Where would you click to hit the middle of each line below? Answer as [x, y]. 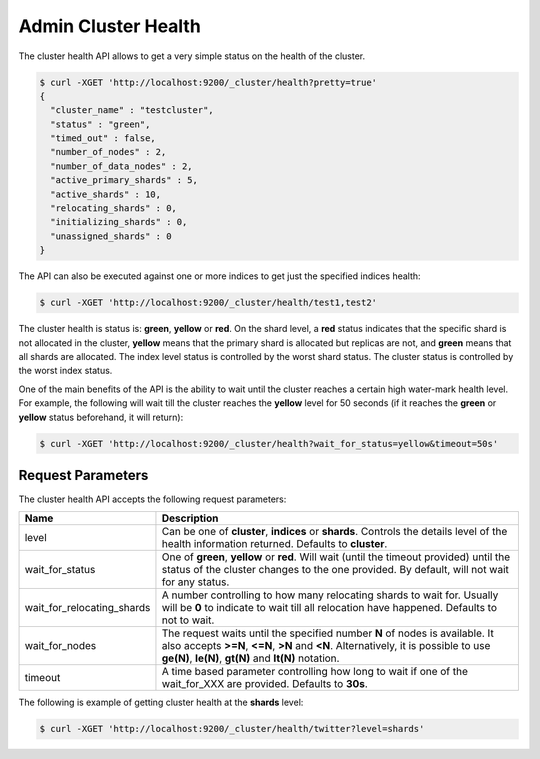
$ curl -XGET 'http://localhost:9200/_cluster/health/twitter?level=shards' [232, 729]
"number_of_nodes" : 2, [108, 152]
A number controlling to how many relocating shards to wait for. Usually [330, 595]
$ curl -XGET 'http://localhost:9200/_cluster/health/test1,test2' [208, 303]
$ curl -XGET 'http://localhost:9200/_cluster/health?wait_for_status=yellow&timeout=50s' [269, 443]
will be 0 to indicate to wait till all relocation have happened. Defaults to [329, 608]
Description [190, 518]
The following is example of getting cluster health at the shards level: [161, 702]
